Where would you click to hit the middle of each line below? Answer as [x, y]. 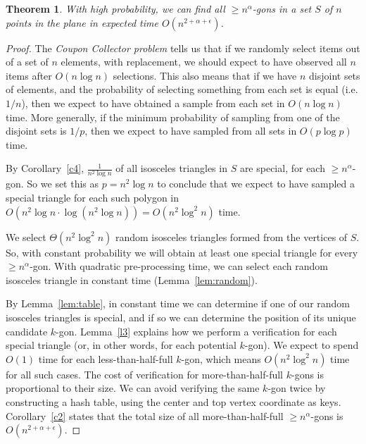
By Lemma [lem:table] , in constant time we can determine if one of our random [178, 303]
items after [29, 75]
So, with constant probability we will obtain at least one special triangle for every [182, 252]
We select [26, 236]
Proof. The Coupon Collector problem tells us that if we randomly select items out [183, 48]
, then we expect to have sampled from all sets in [191, 131]
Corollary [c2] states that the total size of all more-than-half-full [145, 415]
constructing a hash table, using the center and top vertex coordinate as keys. [173, 402]
